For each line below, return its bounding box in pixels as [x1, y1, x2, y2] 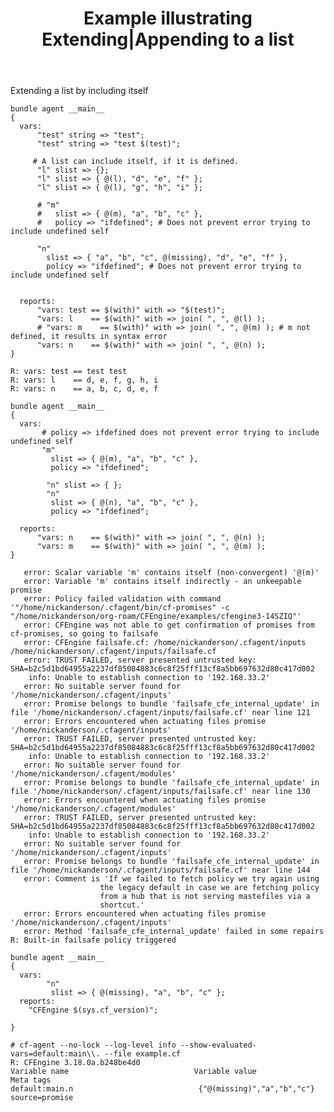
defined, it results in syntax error [10, 332, 168, 342]
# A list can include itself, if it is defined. [32, 157, 240, 167]
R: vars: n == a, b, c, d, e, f [10, 384, 159, 394]
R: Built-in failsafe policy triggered [10, 935, 177, 946]
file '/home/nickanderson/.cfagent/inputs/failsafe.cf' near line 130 [10, 787, 311, 797]
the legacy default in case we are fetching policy [99, 883, 320, 893]
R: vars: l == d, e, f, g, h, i [10, 375, 159, 386]
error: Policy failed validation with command [23, 594, 222, 604]
